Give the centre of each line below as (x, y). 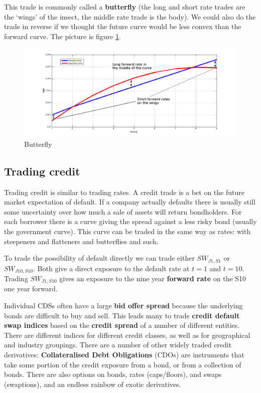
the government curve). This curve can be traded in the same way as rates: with (127, 231)
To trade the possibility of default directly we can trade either (99, 258)
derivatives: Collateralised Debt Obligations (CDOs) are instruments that (124, 355)
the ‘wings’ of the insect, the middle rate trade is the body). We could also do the (130, 16)
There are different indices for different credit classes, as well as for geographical (127, 335)
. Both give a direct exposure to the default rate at (111, 268)
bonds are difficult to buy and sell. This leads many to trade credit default (122, 315)
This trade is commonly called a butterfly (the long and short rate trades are (125, 7)
